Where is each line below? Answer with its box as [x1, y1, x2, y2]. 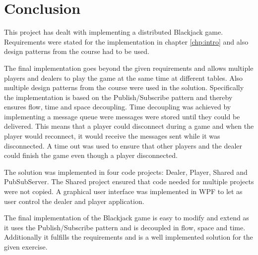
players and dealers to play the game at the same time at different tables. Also [4, 72, 243, 83]
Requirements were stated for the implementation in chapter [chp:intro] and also [4, 36, 249, 47]
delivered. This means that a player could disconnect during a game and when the [4, 121, 254, 131]
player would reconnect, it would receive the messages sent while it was [4, 131, 220, 141]
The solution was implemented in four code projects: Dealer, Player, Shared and [4, 166, 248, 177]
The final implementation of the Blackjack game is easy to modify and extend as [4, 212, 249, 223]
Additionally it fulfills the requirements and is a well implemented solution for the [4, 232, 253, 242]
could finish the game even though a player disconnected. [4, 150, 178, 160]
